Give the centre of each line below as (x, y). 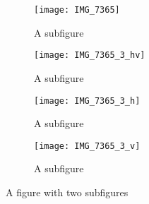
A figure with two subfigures (67, 192)
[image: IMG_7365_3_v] (87, 146)
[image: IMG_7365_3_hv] (90, 55)
